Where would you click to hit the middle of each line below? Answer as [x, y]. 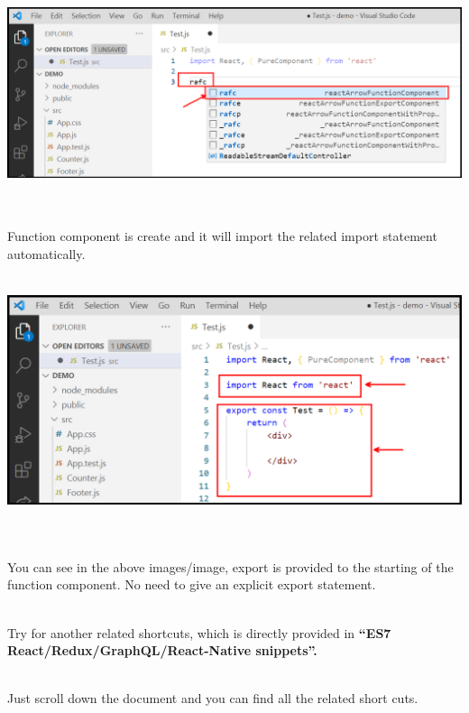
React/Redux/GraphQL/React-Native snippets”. [162, 650]
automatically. [46, 253]
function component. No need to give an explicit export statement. [192, 584]
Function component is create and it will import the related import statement [222, 235]
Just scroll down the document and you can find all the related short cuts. [213, 698]
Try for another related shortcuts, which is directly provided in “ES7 [199, 632]
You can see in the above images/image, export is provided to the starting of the [230, 566]
